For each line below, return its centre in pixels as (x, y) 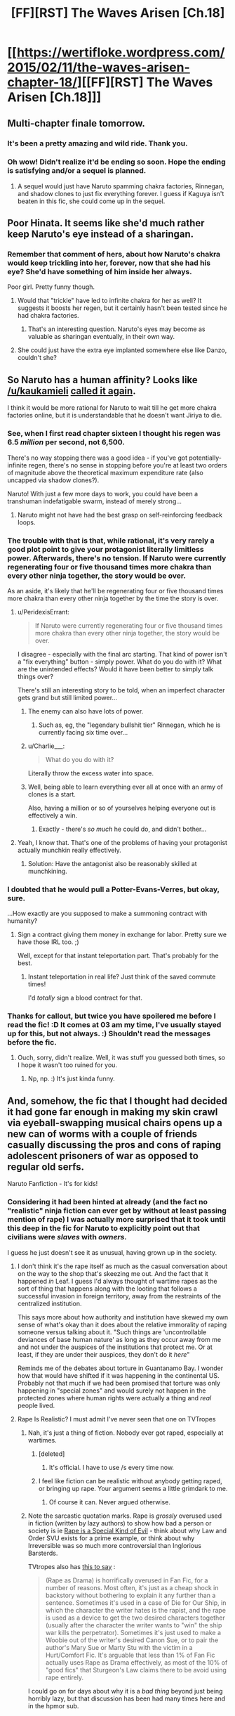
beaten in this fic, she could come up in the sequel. (91, 201)
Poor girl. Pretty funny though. (51, 287)
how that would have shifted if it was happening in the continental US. (118, 1375)
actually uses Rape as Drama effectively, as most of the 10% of (136, 1662)
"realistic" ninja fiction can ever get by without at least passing (117, 1211)
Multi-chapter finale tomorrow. (76, 123)
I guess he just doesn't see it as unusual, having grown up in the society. (112, 1252)
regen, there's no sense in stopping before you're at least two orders (128, 465)
